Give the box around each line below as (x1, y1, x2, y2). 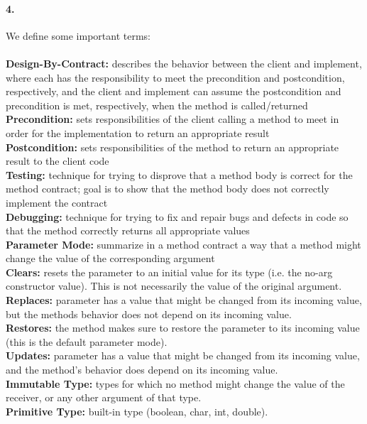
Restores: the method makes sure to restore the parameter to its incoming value (6, 320, 360, 335)
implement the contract (6, 195, 108, 210)
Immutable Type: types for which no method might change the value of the (6, 376, 345, 391)
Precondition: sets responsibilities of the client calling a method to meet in (6, 112, 339, 126)
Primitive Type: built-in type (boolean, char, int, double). (6, 403, 268, 418)
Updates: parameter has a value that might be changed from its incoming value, (6, 348, 360, 363)
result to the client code (6, 153, 109, 168)
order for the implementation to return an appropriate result (6, 125, 270, 140)
